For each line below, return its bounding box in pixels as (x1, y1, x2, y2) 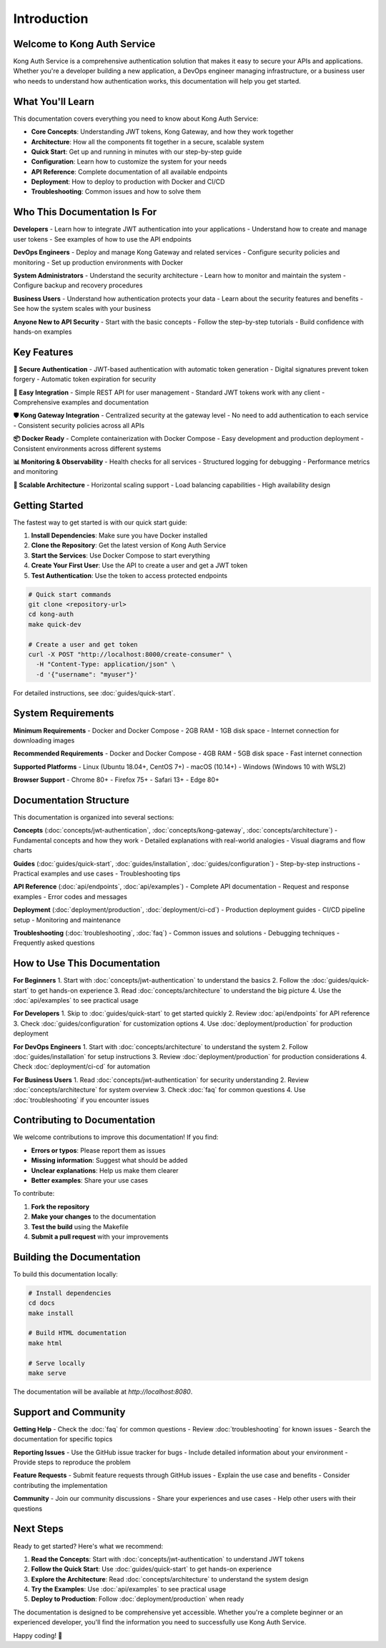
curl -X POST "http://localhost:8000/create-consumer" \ (28, 650, 232, 658)
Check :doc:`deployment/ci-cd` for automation (13, 1062, 150, 1071)
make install (28, 1309, 74, 1317)
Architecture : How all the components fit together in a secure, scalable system (31, 137, 264, 146)
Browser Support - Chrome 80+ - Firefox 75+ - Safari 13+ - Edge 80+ (13, 775, 219, 784)
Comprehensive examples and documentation (13, 397, 149, 407)
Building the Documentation (13, 1251, 141, 1263)
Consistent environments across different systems (13, 444, 162, 453)
